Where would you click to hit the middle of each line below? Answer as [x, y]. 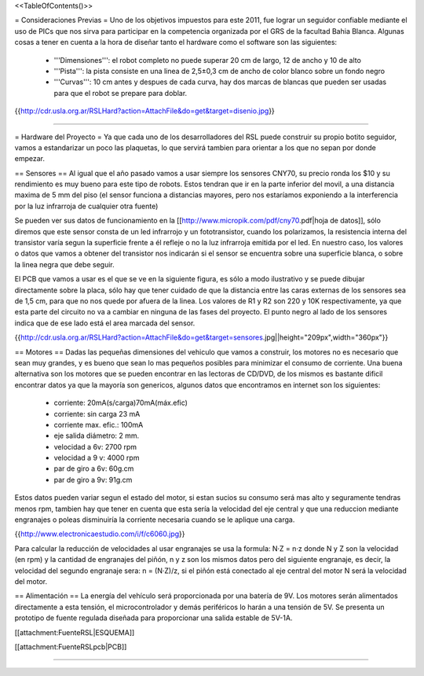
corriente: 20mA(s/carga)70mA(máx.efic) [121, 403]
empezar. [29, 159]
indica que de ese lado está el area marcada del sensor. [105, 323]
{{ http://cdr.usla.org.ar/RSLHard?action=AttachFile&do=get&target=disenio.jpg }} [144, 111]
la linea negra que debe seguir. [65, 264]
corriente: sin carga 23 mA [97, 413]
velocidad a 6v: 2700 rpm [95, 446]
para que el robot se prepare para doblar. [121, 93]
